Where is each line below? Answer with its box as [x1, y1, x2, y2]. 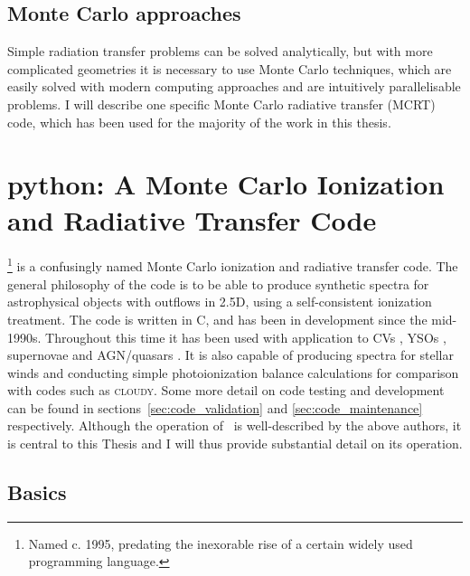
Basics [7, 478, 67, 506]
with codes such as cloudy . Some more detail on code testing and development [7, 381, 445, 400]
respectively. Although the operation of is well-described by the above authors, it [7, 416, 462, 435]
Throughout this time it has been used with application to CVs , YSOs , [45, 327, 446, 346]
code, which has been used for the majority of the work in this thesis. [7, 112, 391, 131]
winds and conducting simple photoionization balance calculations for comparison [7, 363, 459, 382]
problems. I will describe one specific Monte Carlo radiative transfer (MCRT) [7, 94, 436, 113]
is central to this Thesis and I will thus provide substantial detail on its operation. [7, 434, 463, 453]
